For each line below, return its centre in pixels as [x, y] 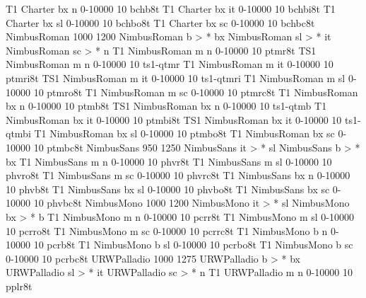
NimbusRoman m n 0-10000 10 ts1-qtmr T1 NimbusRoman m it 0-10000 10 [170, 64]
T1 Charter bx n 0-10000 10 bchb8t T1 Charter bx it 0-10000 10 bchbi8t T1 [171, 8]
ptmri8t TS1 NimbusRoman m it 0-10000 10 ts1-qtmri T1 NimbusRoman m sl [176, 78]
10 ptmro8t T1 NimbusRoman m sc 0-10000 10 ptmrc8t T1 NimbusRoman [196, 92]
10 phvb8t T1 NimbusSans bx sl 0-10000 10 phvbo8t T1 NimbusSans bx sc [168, 189]
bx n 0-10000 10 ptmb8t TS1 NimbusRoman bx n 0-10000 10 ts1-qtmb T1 [166, 106]
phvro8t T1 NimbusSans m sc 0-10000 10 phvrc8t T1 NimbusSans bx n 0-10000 [178, 175]
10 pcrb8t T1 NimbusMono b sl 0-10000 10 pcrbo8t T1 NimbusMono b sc [193, 245]
